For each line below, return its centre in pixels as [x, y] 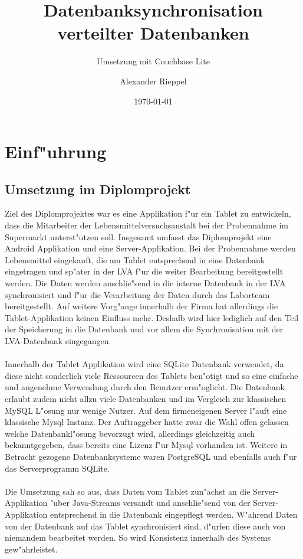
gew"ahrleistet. [31, 549]
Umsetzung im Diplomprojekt [98, 189]
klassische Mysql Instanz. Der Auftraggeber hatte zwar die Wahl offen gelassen [147, 422]
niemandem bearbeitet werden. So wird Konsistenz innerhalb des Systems [138, 537]
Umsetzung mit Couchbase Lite [153, 61]
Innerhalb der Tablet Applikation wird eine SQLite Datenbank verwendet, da [144, 364]
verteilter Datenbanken [153, 33]
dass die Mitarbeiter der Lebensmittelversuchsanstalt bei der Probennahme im [146, 225]
